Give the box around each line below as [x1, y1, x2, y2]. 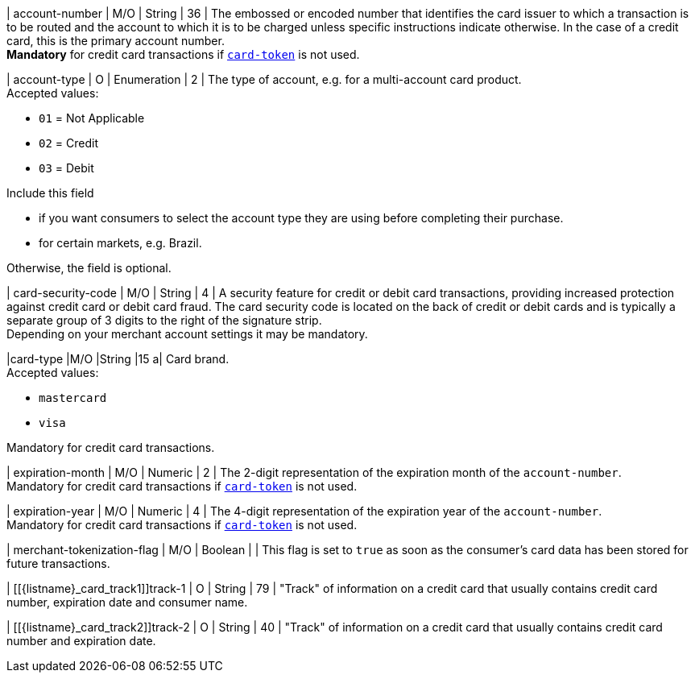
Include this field [6, 186, 94, 200]
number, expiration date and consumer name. [6, 595, 248, 609]
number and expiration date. [6, 634, 156, 648]
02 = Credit [39, 136, 98, 150]
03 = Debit [39, 161, 94, 175]
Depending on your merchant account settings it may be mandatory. [6, 327, 368, 341]
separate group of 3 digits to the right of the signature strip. [6, 313, 322, 327]
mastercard [39, 391, 107, 404]
